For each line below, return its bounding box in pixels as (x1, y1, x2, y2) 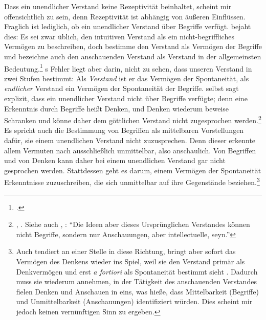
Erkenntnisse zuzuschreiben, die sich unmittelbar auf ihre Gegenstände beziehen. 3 (4, 175, 260, 188)
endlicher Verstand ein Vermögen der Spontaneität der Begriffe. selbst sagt (4, 83, 239, 94)
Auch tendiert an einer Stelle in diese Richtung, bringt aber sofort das (16, 246, 236, 257)
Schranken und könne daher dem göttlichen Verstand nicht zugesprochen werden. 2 (4, 113, 261, 125)
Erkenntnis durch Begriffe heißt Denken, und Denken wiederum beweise (4, 103, 229, 113)
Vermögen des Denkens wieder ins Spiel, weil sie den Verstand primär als (16, 256, 245, 267)
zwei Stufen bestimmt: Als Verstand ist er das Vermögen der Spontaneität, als (4, 73, 249, 83)
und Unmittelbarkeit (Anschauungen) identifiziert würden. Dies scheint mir (16, 296, 253, 307)
